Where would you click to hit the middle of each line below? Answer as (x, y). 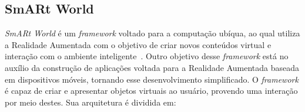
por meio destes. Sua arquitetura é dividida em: (91, 102)
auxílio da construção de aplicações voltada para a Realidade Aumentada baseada (152, 67)
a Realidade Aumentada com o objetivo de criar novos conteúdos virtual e (138, 44)
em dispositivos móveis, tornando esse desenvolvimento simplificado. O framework (152, 79)
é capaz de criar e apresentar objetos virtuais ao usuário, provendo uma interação (151, 91)
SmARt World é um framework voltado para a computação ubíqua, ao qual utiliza (152, 33)
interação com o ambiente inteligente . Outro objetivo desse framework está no (147, 56)
